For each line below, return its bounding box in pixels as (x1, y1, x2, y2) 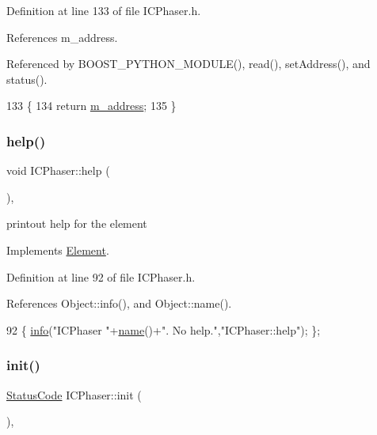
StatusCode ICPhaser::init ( (6, 386, 142, 403)
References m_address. (6, 28, 118, 45)
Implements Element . (6, 241, 109, 258)
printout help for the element (6, 215, 147, 232)
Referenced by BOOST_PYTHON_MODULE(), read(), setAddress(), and (6, 55, 371, 72)
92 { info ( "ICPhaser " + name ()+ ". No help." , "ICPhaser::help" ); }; (6, 321, 321, 338)
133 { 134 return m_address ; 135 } (6, 97, 177, 114)
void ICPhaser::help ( (6, 162, 110, 179)
